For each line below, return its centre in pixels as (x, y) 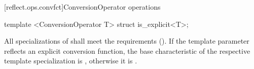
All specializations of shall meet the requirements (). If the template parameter (127, 41)
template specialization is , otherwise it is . (71, 61)
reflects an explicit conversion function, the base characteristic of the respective (127, 50)
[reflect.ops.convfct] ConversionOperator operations (82, 7)
